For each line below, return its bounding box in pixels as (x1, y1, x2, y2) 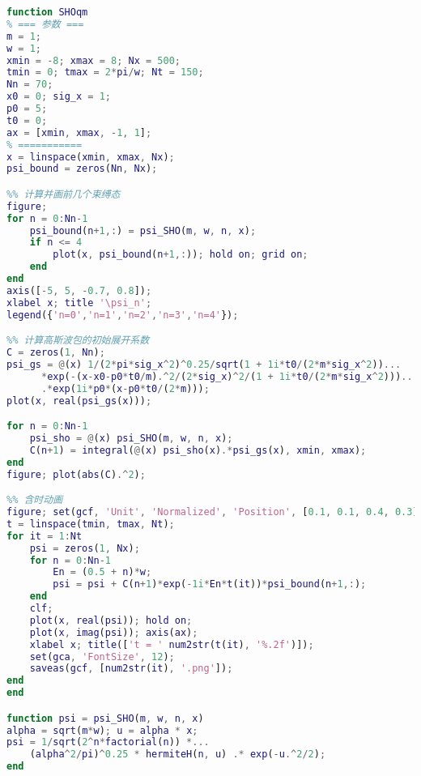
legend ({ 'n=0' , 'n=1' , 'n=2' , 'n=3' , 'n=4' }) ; (6, 309, 239, 321)
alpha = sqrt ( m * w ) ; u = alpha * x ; (6, 724, 198, 736)
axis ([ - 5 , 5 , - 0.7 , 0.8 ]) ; (6, 284, 152, 296)
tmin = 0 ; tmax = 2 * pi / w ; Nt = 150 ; (6, 66, 204, 79)
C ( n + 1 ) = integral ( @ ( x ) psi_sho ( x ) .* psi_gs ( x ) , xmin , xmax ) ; (29, 444, 367, 456)
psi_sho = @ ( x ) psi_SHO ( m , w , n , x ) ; (29, 432, 233, 444)
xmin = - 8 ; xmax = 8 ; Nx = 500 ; (6, 54, 181, 66)
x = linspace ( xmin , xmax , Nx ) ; (6, 151, 175, 163)
